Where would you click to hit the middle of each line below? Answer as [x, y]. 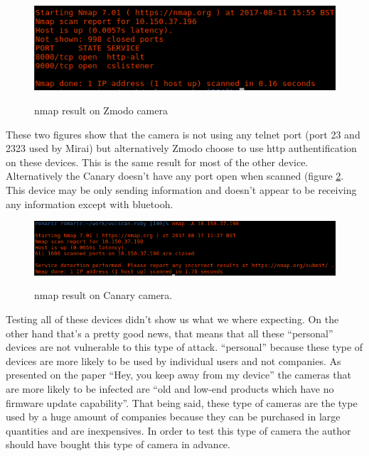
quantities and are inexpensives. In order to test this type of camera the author [178, 430]
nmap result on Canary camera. [103, 295]
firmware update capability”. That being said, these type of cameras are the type [182, 402]
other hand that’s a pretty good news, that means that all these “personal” [170, 333]
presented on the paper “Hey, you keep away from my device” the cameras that [178, 375]
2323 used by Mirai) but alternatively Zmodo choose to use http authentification [181, 148]
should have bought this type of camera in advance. [118, 444]
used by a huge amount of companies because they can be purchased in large [173, 417]
